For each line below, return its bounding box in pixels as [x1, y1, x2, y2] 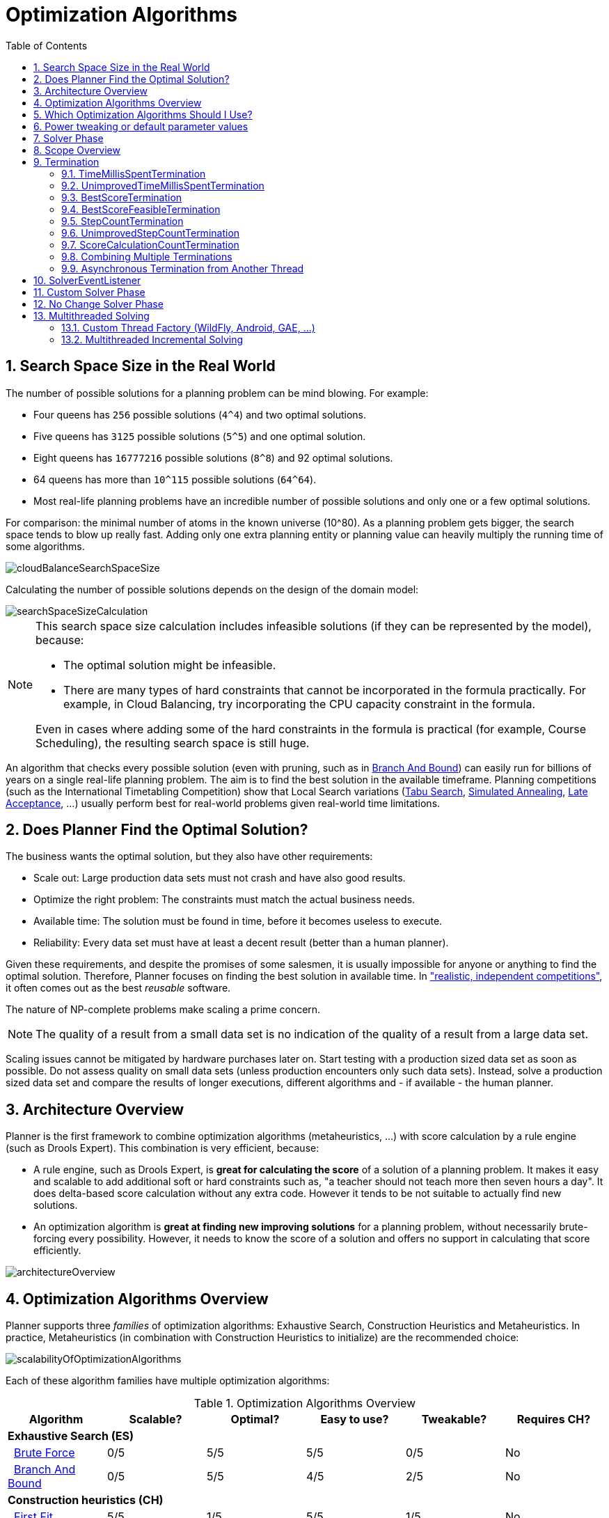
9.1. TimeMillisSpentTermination [61, 167, 206, 180]
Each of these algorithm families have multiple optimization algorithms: [6, 1375, 330, 1387]
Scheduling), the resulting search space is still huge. [35, 735, 310, 750]
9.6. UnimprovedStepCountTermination [61, 226, 240, 239]
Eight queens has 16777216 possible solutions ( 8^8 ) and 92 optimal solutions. [33, 451, 393, 464]
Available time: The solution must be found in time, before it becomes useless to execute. [33, 915, 443, 928]
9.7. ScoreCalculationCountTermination [61, 238, 239, 251]
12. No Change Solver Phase [33, 297, 164, 310]
